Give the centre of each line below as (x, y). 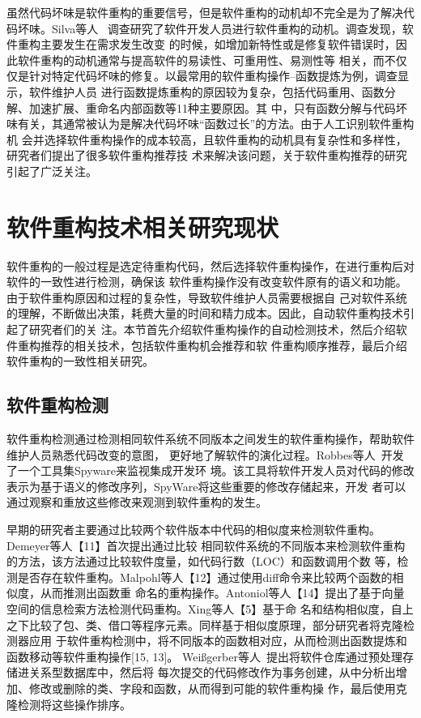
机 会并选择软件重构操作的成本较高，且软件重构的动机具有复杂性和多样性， (207, 139)
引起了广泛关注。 (52, 171)
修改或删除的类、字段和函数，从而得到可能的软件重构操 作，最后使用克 (218, 688)
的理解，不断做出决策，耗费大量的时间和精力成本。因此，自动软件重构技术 (205, 313)
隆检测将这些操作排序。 (69, 704)
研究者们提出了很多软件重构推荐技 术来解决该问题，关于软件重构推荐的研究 (207, 155)
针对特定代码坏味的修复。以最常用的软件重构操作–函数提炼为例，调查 (213, 76)
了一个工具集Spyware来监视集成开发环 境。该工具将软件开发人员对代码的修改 (210, 470)
